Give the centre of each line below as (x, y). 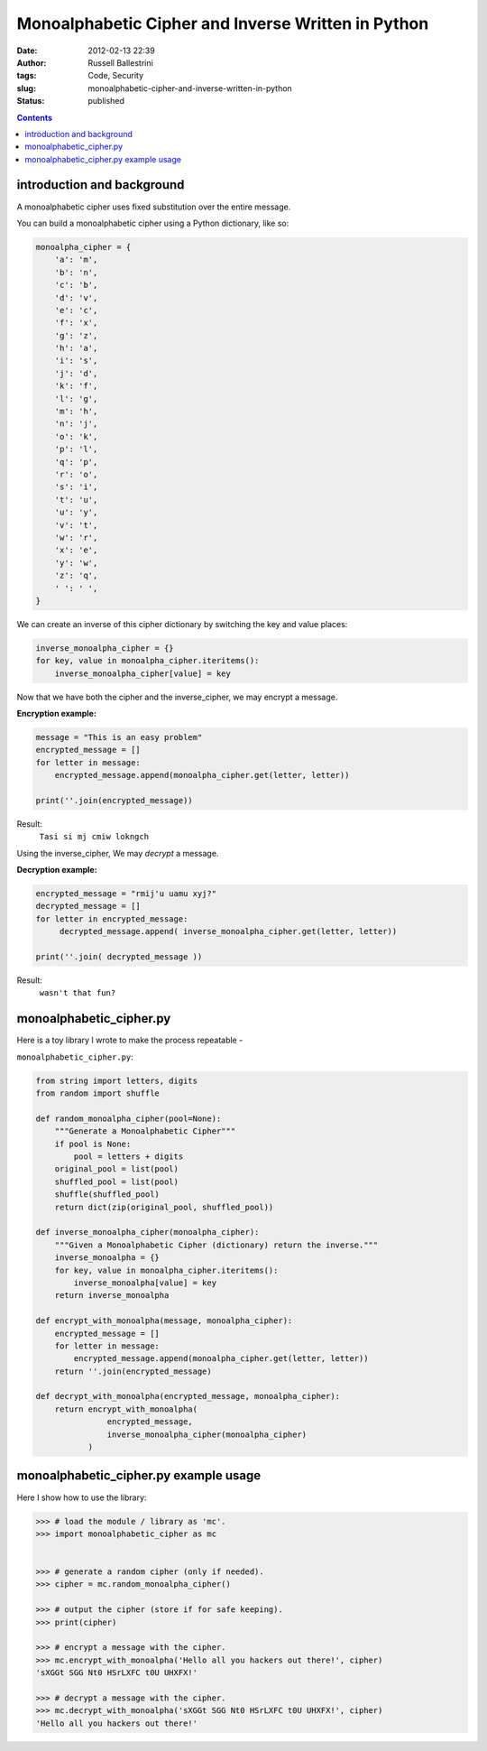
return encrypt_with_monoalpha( (126, 1409)
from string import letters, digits (117, 1080)
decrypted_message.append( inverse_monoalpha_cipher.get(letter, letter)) (228, 931)
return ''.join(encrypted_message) (133, 1371)
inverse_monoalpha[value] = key (145, 1283)
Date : (27, 51)
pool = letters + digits (129, 1157)
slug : (26, 88)
